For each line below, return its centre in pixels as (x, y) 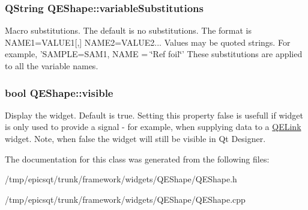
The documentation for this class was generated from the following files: (137, 159)
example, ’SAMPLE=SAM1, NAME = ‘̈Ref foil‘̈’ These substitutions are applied (154, 54)
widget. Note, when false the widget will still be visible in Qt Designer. (135, 138)
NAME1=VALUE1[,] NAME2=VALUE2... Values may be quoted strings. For (148, 42)
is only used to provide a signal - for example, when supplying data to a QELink (153, 127)
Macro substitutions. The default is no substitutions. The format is (128, 30)
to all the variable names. (52, 66)
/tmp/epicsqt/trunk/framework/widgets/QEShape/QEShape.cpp (125, 199)
